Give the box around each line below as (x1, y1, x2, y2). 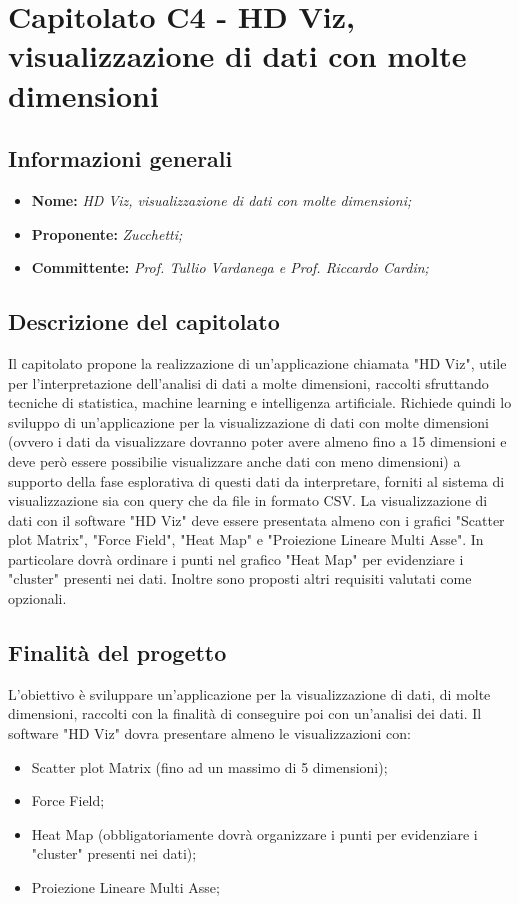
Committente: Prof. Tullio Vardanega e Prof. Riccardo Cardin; (31, 257, 429, 278)
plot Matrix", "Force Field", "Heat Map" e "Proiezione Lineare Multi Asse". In (8, 529, 484, 550)
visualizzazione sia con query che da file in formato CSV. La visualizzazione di (8, 490, 488, 511)
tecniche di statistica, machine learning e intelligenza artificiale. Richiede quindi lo (8, 392, 512, 413)
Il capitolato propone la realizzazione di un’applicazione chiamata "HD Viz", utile (8, 352, 507, 373)
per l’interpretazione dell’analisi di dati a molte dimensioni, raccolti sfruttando (8, 372, 489, 393)
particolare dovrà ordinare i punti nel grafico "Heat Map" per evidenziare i (8, 548, 464, 569)
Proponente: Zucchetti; (31, 223, 183, 244)
